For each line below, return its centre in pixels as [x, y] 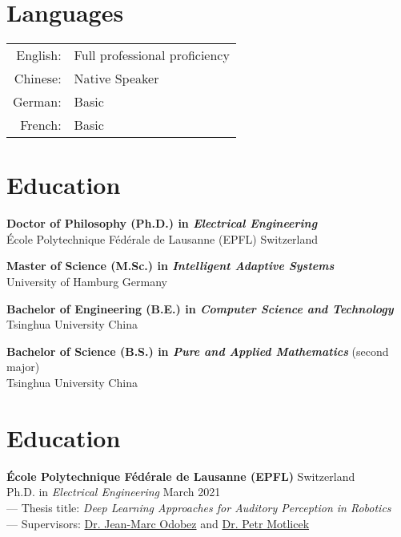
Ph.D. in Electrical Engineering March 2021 [114, 492]
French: [41, 125]
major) [23, 367]
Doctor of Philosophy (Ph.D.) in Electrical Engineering [162, 223]
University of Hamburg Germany [87, 282]
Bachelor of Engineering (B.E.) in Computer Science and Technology [200, 308]
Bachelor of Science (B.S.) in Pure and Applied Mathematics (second [198, 351]
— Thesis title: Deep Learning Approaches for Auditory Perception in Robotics [199, 507]
